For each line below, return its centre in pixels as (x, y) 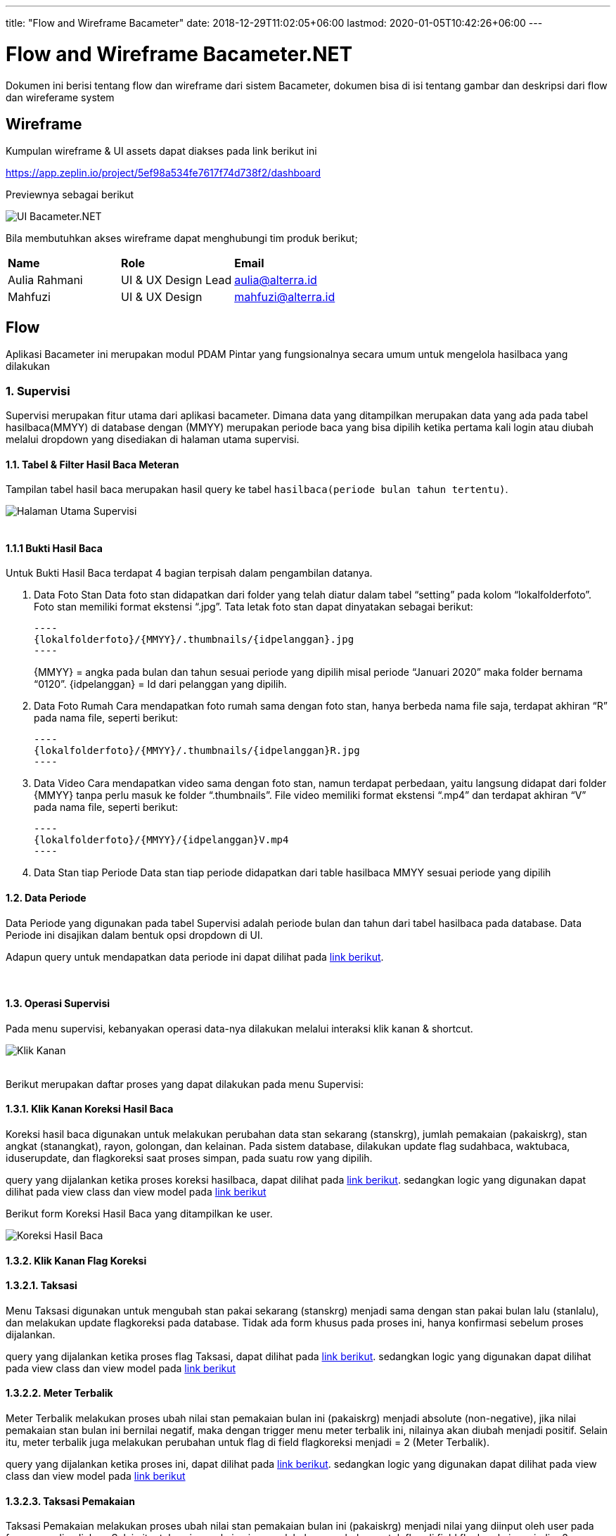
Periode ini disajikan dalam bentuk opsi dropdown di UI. (134, 935)
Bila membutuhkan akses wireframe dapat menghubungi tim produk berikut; (182, 238)
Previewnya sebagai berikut (70, 195)
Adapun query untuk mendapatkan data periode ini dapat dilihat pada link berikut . (195, 956)
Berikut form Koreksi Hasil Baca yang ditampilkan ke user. (139, 1214)
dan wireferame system (60, 97)
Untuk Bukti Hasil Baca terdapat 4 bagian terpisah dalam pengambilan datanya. (189, 573)
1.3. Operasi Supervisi (58, 1004)
